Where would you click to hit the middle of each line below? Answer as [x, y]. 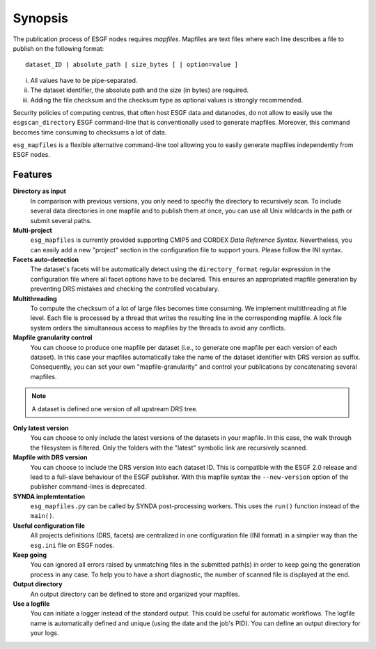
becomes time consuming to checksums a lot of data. [90, 132]
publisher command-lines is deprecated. [88, 487]
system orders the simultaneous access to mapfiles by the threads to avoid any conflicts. [158, 328]
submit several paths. [61, 220]
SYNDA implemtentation [49, 496]
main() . [42, 516]
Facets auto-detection [46, 260]
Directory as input [39, 191]
